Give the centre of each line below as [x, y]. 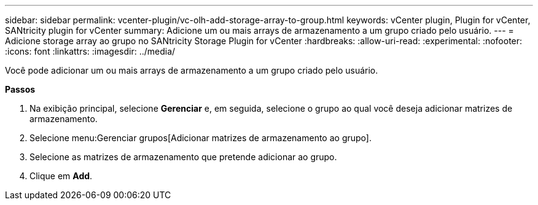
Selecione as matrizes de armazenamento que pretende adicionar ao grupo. [183, 157]
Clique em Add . [61, 176]
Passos [20, 89]
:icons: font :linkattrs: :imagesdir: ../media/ [90, 51]
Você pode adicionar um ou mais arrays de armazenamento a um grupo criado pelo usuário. [192, 70]
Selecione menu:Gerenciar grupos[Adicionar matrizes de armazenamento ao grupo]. [201, 138]
